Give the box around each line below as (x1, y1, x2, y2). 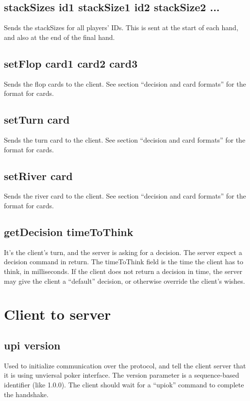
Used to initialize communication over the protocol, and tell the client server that (4, 360, 246, 370)
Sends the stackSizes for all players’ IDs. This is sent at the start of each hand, (4, 22, 238, 33)
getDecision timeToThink (4, 224, 133, 239)
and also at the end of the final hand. (4, 32, 115, 42)
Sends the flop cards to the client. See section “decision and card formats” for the (4, 78, 246, 89)
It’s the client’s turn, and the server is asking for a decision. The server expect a (4, 247, 242, 257)
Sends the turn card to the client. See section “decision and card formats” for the (4, 134, 246, 145)
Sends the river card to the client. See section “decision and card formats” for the (4, 191, 246, 201)
